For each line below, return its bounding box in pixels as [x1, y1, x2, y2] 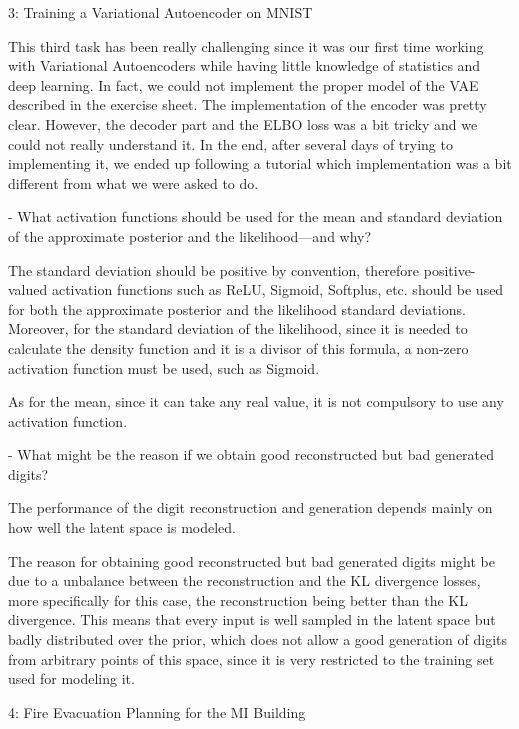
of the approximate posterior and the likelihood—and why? [8, 225, 372, 246]
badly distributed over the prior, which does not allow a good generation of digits [8, 629, 508, 650]
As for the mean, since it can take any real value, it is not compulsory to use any [8, 391, 504, 412]
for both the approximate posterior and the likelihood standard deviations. [8, 298, 466, 319]
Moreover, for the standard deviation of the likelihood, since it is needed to [8, 318, 468, 339]
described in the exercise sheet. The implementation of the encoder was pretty [8, 94, 487, 115]
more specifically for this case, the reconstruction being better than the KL [8, 589, 468, 610]
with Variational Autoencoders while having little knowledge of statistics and [8, 55, 481, 76]
